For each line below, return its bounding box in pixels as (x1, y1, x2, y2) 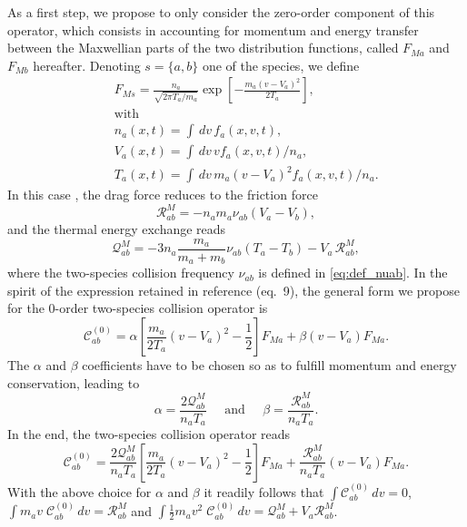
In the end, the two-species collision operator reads (7, 425, 291, 444)
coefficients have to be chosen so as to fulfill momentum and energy (82, 356, 457, 375)
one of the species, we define (202, 55, 360, 74)
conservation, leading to (7, 373, 140, 392)
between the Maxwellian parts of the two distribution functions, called (7, 38, 399, 57)
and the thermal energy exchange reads (7, 220, 226, 239)
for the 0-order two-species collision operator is (7, 298, 268, 317)
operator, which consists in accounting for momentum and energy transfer (7, 20, 419, 39)
